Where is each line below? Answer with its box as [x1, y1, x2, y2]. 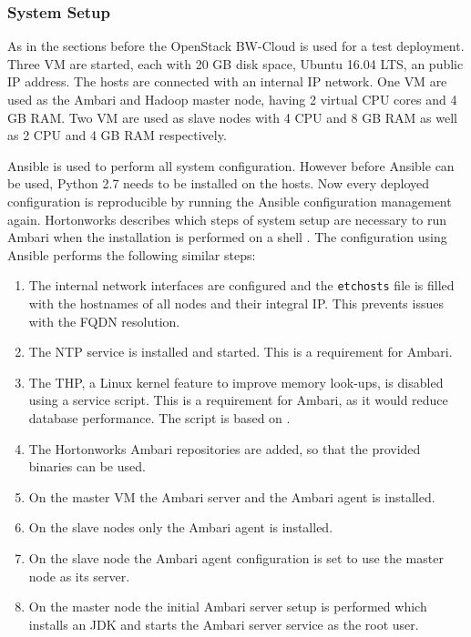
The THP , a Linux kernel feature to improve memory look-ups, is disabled [28, 372, 444, 391]
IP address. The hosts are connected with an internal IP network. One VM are [7, 72, 447, 91]
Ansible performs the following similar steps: [7, 245, 256, 264]
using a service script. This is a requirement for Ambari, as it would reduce [28, 390, 448, 409]
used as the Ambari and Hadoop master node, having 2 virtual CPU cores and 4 [7, 90, 457, 108]
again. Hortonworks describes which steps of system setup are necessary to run [7, 209, 447, 228]
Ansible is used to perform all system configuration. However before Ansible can [7, 156, 455, 175]
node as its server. [28, 566, 130, 585]
